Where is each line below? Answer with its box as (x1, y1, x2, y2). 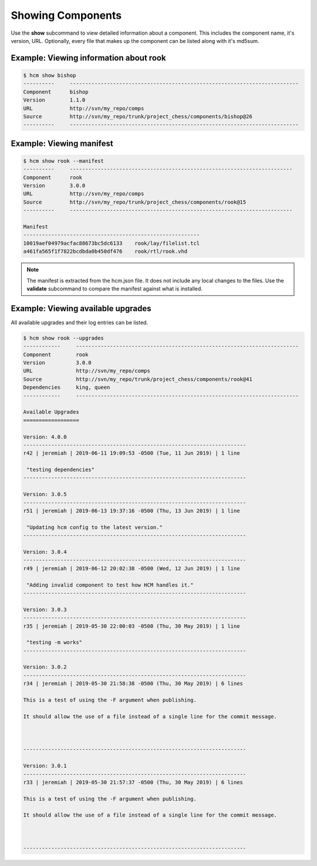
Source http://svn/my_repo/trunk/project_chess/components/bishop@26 (23, 113, 252, 120)
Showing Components (11, 9, 122, 22)
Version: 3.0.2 (23, 664, 67, 670)
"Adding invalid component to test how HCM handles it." (26, 581, 194, 588)
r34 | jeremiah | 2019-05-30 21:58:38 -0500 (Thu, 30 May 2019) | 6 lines (23, 680, 244, 687)
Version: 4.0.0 (23, 433, 67, 440)
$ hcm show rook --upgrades (23, 335, 104, 341)
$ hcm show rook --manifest (23, 158, 104, 164)
